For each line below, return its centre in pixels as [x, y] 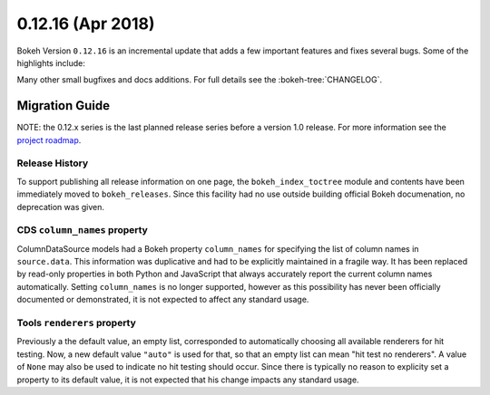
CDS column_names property [83, 230]
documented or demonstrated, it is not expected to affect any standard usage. [163, 300]
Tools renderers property [76, 323]
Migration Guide [64, 106]
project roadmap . [49, 140]
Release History [53, 163]
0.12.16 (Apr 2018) [86, 24]
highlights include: [51, 63]
